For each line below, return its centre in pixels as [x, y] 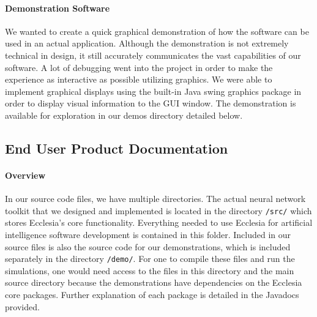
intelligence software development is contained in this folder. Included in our [148, 234]
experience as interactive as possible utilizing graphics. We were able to [139, 79]
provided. [22, 306]
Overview [25, 175]
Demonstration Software [58, 8]
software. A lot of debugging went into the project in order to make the [139, 67]
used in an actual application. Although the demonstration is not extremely [147, 43]
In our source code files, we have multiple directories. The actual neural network [155, 199]
